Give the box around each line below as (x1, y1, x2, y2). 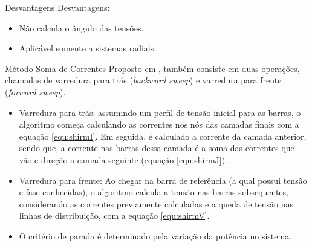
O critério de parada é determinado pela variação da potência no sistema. (19, 229, 292, 242)
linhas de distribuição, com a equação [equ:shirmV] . (19, 209, 210, 222)
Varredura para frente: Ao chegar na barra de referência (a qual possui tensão (19, 173, 307, 186)
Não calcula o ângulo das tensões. (19, 21, 144, 34)
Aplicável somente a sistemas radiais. (19, 42, 157, 54)
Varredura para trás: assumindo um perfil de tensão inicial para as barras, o (19, 106, 301, 118)
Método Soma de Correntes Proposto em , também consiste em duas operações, (5, 62, 300, 74)
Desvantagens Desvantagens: (5, 1, 110, 13)
